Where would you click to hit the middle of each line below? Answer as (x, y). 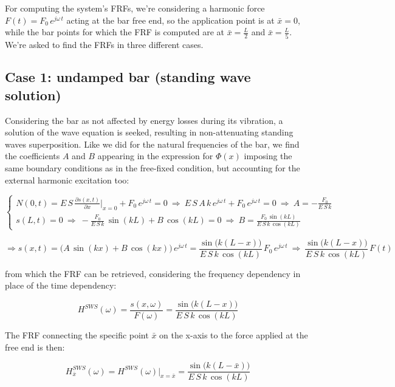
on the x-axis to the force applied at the (234, 335)
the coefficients (33, 156)
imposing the (268, 156)
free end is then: (35, 347)
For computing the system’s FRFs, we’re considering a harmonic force (135, 8)
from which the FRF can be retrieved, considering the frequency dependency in (153, 273)
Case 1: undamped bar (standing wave (128, 77)
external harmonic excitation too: (67, 180)
